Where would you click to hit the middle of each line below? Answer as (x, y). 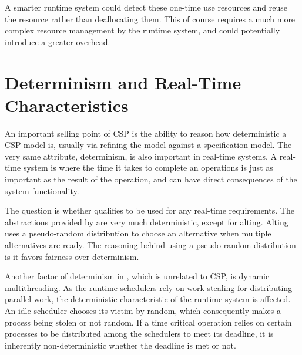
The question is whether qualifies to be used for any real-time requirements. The (150, 210)
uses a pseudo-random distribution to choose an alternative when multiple (138, 233)
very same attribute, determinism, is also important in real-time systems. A (141, 156)
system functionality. (42, 190)
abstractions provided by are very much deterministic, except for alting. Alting (147, 222)
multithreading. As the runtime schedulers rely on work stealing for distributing (149, 287)
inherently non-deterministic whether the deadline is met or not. (120, 345)
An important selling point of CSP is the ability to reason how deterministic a (146, 133)
